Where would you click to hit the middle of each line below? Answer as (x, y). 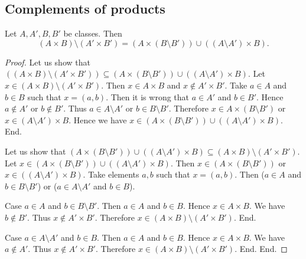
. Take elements (111, 174)
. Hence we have (98, 119)
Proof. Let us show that (48, 62)
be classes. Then (93, 33)
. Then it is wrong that (148, 96)
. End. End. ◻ (261, 249)
